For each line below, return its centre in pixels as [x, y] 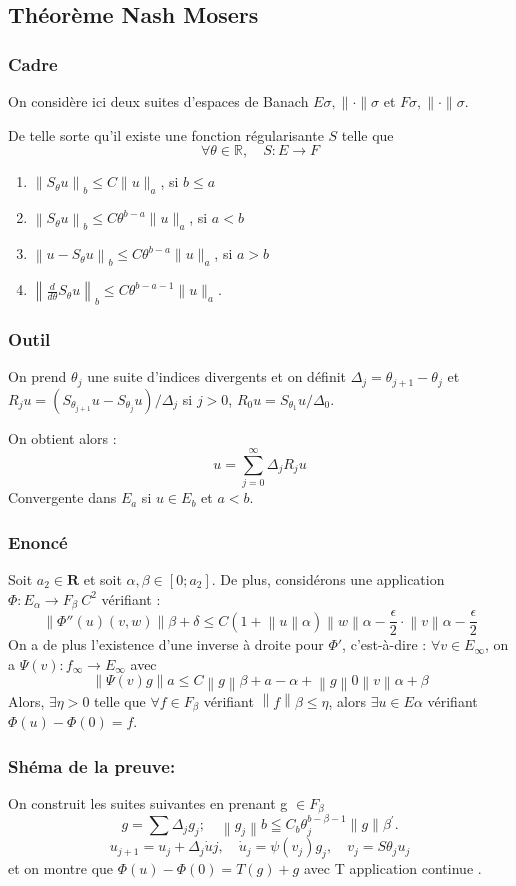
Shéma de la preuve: [92, 765]
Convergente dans [62, 497]
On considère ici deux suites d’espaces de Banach [158, 101]
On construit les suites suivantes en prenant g [148, 802]
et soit [102, 579]
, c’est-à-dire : [384, 644]
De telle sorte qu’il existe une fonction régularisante [166, 134]
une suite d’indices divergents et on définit [217, 376]
